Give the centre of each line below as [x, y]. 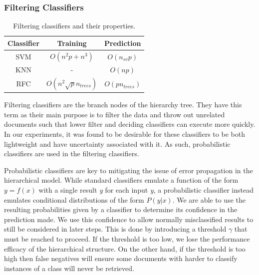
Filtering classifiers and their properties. [74, 26]
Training [72, 43]
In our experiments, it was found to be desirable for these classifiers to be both [125, 134]
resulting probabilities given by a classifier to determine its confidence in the [121, 209]
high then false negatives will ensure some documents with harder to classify [121, 258]
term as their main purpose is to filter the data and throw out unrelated [115, 114]
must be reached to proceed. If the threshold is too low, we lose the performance [127, 238]
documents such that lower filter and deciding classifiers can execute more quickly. [130, 124]
